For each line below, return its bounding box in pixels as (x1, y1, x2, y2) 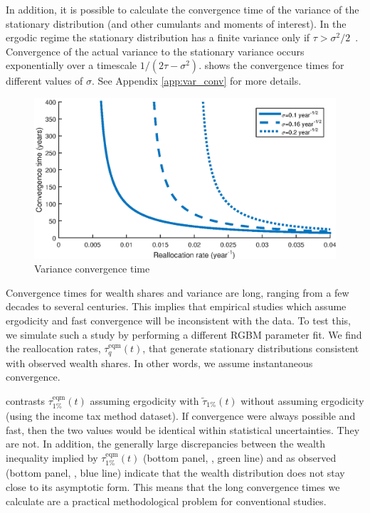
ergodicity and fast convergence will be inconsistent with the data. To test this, (6, 313, 351, 327)
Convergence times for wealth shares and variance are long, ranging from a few (6, 285, 349, 300)
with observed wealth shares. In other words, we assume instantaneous (6, 355, 313, 370)
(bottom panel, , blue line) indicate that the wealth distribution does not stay (6, 465, 345, 480)
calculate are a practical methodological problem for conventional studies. (6, 493, 327, 508)
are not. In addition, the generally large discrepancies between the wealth (6, 436, 326, 451)
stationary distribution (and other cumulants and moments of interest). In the (6, 16, 347, 31)
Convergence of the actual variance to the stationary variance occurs (6, 43, 305, 58)
